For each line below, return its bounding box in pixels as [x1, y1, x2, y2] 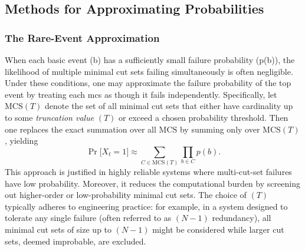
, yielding [5, 134, 38, 147]
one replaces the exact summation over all [5, 123, 156, 135]
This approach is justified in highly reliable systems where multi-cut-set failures [5, 166, 292, 178]
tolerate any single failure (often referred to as [5, 212, 172, 224]
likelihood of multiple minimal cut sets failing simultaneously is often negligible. [5, 65, 293, 77]
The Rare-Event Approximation [5, 30, 160, 45]
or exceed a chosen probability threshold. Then [119, 111, 288, 123]
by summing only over [179, 123, 260, 135]
